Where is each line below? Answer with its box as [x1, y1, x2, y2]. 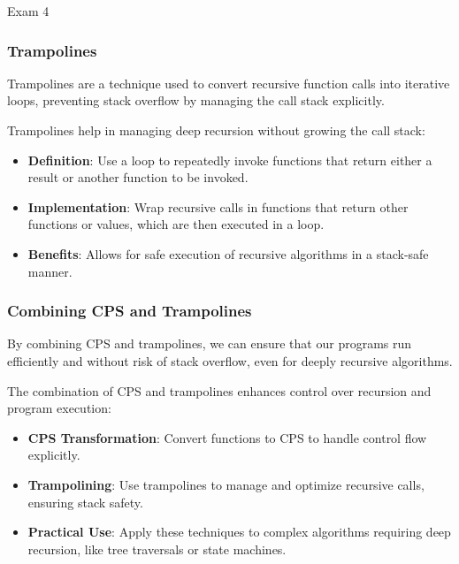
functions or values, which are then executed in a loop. [27, 215, 325, 233]
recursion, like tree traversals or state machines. [27, 539, 287, 558]
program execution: [7, 399, 111, 417]
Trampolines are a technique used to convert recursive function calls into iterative [7, 73, 450, 92]
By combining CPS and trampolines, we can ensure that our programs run [7, 334, 412, 353]
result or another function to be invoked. [27, 168, 249, 187]
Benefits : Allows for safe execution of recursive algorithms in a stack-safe [27, 244, 429, 263]
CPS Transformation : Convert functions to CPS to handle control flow [27, 428, 427, 446]
